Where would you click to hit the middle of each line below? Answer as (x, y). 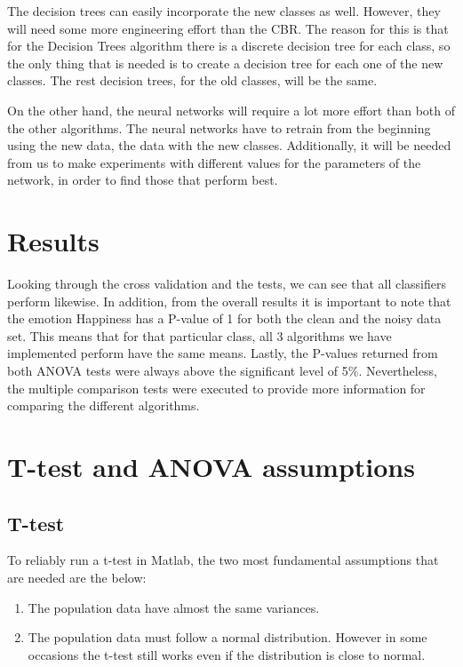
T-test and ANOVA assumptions (211, 466)
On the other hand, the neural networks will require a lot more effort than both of (231, 110)
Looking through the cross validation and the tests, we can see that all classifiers (227, 284)
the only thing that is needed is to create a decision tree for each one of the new (225, 63)
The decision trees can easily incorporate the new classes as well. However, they (224, 11)
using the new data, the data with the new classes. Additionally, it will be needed (229, 145)
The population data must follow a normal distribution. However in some (228, 637)
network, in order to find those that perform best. (143, 180)
